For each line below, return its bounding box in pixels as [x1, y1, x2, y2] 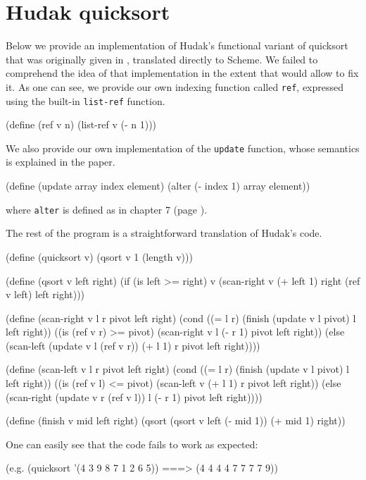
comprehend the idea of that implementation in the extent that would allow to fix [6, 66, 359, 80]
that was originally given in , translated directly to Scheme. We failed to [6, 51, 318, 66]
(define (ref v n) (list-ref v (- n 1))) [6, 117, 157, 132]
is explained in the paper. [6, 154, 115, 169]
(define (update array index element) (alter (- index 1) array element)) [6, 178, 310, 193]
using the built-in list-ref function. [6, 93, 165, 108]
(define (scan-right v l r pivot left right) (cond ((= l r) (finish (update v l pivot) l [6, 310, 356, 325]
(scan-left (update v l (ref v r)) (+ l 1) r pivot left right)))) [6, 338, 260, 352]
